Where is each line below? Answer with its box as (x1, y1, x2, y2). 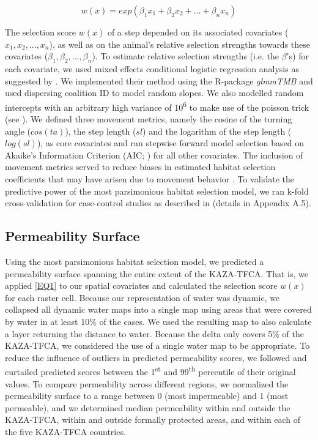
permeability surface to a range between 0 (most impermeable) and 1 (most (5, 389, 289, 402)
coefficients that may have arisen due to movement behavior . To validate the (5, 172, 295, 185)
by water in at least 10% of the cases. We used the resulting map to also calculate (5, 315, 312, 327)
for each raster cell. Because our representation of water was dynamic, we (5, 291, 280, 304)
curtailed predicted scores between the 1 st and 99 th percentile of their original (5, 364, 296, 378)
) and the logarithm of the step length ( (142, 124, 292, 137)
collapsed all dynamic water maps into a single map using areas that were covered (5, 303, 312, 316)
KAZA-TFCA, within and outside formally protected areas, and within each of (5, 413, 301, 426)
